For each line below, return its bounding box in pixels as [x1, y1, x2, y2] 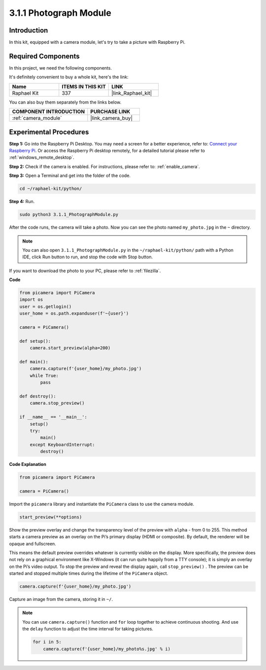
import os [19, 297, 43, 303]
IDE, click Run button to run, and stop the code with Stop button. [22, 254, 153, 260]
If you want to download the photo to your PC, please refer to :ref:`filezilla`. [9, 268, 161, 274]
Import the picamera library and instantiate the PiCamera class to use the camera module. [9, 501, 195, 507]
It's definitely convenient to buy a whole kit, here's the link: [9, 74, 129, 80]
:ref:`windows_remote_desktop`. [9, 154, 75, 160]
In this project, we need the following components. [9, 65, 112, 71]
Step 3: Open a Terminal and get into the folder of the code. [9, 173, 131, 178]
